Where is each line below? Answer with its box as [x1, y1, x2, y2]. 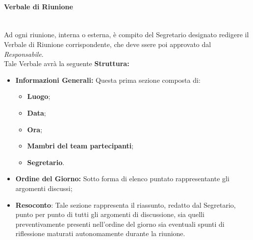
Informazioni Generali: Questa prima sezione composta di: [15, 74, 201, 85]
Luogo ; [27, 91, 51, 101]
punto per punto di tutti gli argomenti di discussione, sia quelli [15, 209, 204, 219]
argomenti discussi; [15, 183, 73, 193]
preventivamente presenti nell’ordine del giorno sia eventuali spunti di [15, 218, 225, 229]
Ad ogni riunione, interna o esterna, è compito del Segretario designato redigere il [4, 29, 249, 40]
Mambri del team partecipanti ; [27, 141, 134, 151]
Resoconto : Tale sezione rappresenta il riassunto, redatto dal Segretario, [15, 199, 236, 210]
